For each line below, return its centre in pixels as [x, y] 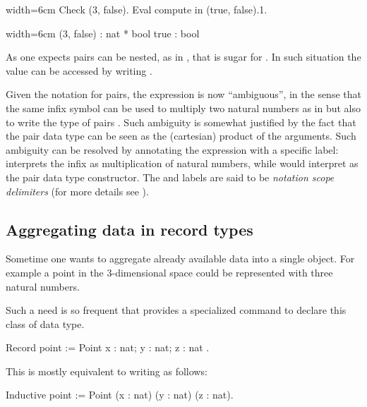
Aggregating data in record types [130, 229]
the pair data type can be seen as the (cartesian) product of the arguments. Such [181, 136]
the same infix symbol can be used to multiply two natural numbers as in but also [183, 108]
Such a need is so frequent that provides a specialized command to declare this [176, 310]
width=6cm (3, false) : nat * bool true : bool [103, 33]
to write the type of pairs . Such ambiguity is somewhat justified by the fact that [181, 122]
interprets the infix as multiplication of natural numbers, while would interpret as [182, 163]
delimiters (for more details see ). [77, 191]
